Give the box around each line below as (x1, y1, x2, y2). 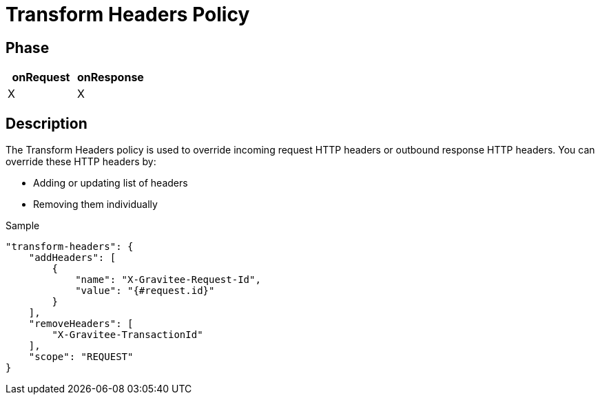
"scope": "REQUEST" (28, 351, 134, 363)
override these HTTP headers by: (6, 156, 156, 168)
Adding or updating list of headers (33, 177, 188, 189)
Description (6, 114, 87, 132)
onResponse (76, 70, 144, 85)
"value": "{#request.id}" (75, 285, 215, 297)
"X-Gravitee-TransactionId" (52, 329, 203, 341)
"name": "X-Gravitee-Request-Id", (75, 274, 261, 286)
